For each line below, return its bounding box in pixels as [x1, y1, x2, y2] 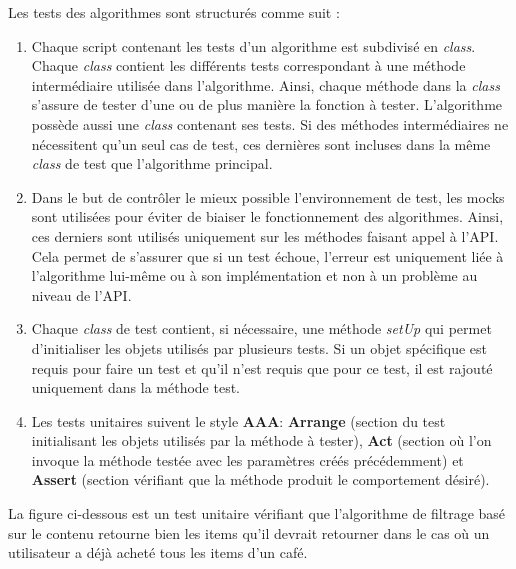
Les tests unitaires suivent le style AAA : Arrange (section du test [31, 410, 446, 431]
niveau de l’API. [31, 284, 132, 305]
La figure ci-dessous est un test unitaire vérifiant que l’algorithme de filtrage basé [8, 503, 506, 524]
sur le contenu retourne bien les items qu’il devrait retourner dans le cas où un [8, 522, 490, 543]
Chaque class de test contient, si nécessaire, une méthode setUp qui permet [31, 318, 492, 339]
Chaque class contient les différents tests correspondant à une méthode [31, 55, 466, 76]
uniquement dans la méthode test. [31, 377, 241, 398]
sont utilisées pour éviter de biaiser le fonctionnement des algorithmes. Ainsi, [31, 206, 504, 227]
